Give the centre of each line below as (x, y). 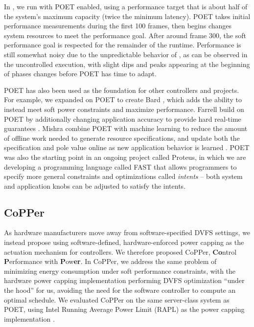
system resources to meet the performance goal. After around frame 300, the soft (125, 35)
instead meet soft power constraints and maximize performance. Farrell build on (124, 109)
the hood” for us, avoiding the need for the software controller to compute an (120, 290)
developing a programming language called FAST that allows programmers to (120, 166)
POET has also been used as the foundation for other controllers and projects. (122, 90)
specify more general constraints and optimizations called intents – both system (123, 176)
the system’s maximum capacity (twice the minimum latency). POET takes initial (127, 16)
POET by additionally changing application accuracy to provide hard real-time (123, 119)
